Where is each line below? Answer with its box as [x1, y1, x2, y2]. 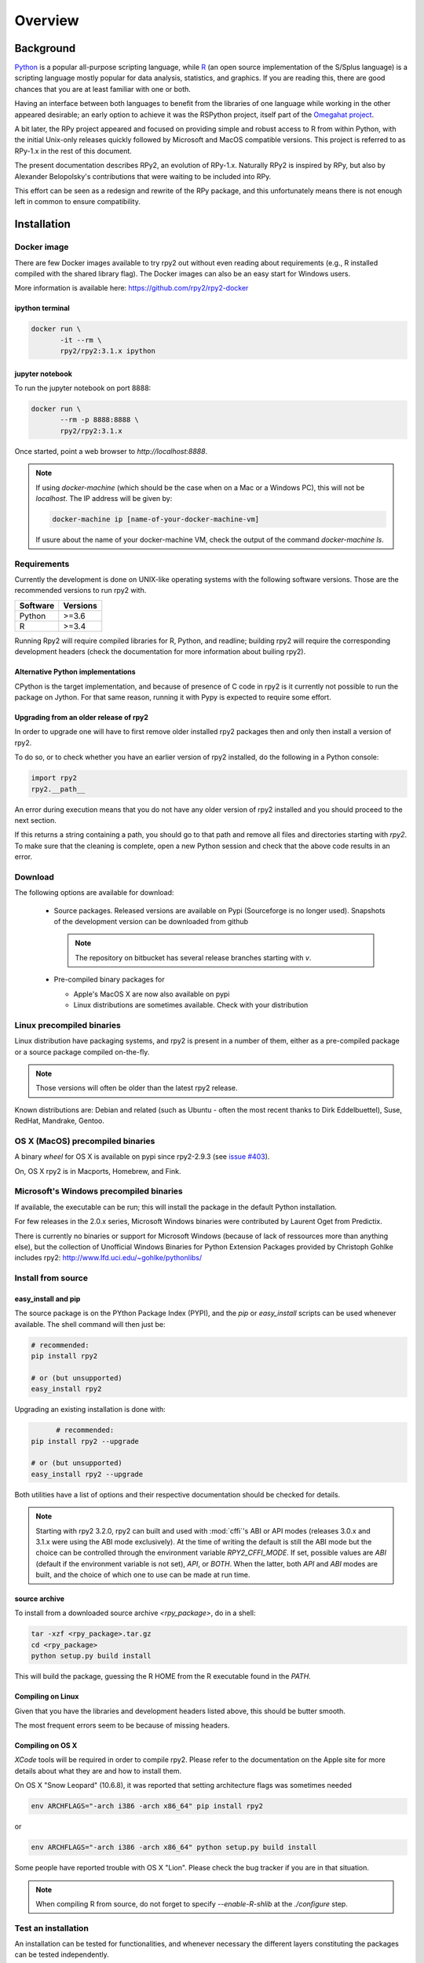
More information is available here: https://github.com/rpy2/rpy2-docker [14, 283, 249, 293]
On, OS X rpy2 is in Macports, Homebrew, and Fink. [14, 1166, 181, 1175]
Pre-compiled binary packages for [53, 974, 165, 985]
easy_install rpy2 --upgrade [31, 1469, 144, 1479]
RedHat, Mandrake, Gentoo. [14, 1116, 105, 1126]
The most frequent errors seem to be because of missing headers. [14, 1720, 230, 1730]
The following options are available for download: [14, 888, 174, 897]
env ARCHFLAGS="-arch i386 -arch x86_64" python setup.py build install [31, 1843, 317, 1852]
